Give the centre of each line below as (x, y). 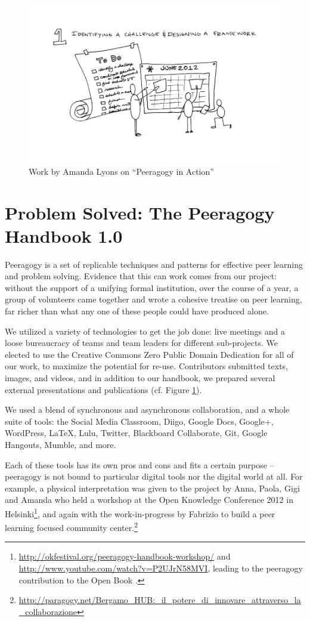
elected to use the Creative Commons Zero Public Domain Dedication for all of (149, 354)
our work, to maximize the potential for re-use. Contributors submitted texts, (146, 366)
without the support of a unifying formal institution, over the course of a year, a (152, 287)
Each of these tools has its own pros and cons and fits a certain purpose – (139, 464)
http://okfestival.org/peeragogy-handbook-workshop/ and (125, 556)
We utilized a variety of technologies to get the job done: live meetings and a (145, 331)
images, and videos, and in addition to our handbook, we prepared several (140, 378)
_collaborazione (48, 611)
